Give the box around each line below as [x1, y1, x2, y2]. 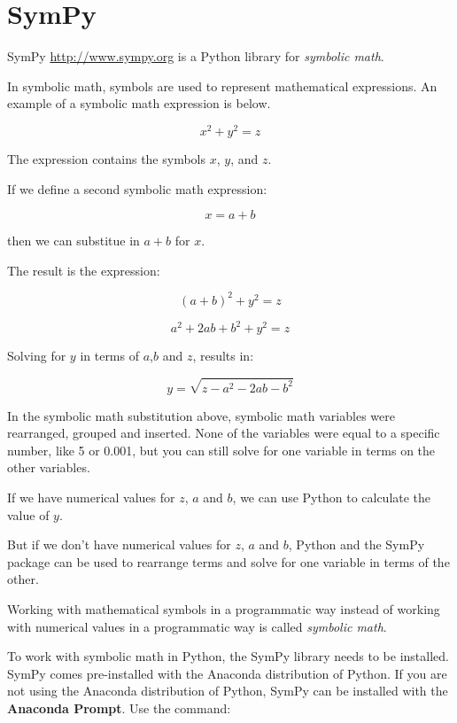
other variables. [7, 458, 90, 477]
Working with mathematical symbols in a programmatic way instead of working [7, 599, 440, 618]
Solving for [7, 346, 66, 365]
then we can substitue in [7, 231, 140, 250]
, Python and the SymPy [288, 535, 425, 554]
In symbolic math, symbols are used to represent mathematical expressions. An [7, 76, 438, 95]
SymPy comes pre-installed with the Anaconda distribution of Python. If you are [7, 664, 447, 682]
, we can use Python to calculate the [232, 487, 431, 506]
